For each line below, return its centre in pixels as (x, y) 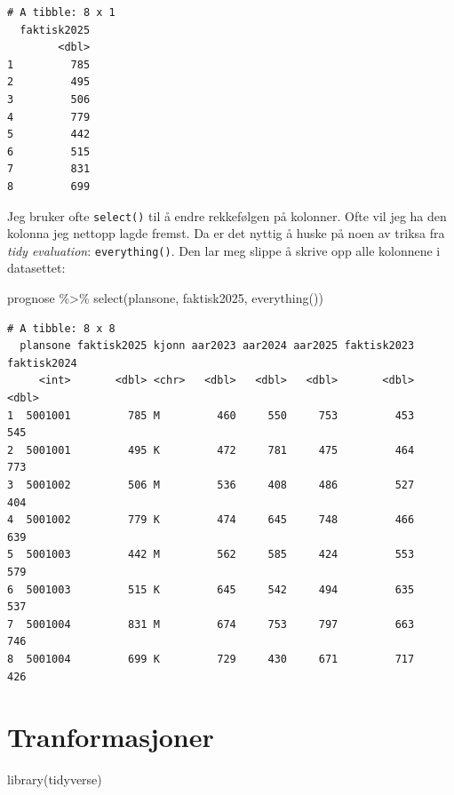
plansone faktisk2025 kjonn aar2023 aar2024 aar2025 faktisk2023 (217, 346)
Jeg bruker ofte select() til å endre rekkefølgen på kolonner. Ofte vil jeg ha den (227, 215)
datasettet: (36, 268)
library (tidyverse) (55, 779)
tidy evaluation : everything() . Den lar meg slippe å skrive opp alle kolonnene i (224, 250)
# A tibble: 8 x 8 (61, 328)
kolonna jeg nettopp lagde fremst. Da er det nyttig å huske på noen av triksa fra (226, 233)
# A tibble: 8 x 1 (61, 12)
